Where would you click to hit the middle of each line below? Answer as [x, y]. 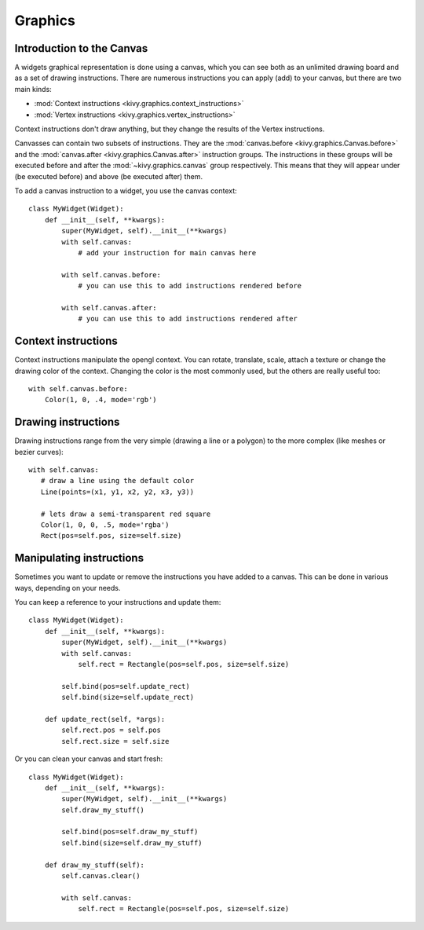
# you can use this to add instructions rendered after [188, 319]
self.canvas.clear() [101, 876]
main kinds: [33, 89]
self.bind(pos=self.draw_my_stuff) [130, 832]
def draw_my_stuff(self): [95, 865]
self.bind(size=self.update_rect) [128, 697]
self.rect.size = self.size [115, 741]
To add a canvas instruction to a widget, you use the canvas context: [126, 190]
